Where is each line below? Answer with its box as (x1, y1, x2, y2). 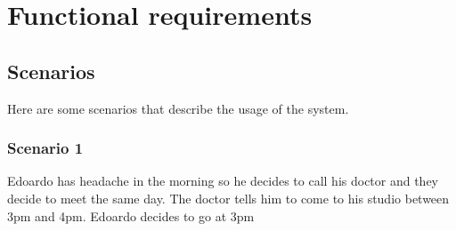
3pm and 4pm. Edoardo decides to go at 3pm (7, 206, 255, 225)
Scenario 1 (7, 137, 84, 159)
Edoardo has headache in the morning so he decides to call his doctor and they (7, 171, 439, 190)
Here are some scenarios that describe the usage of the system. (7, 99, 349, 117)
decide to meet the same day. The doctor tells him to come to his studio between (7, 188, 450, 207)
